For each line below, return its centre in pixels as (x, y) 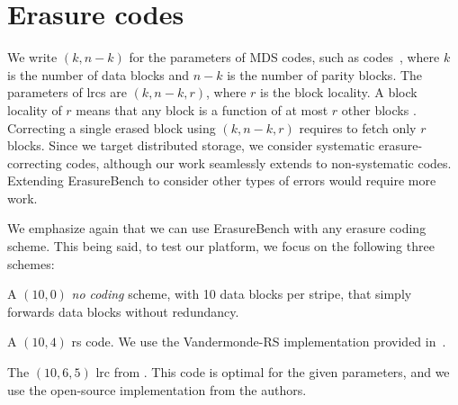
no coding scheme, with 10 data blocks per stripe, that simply (242, 294)
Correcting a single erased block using (112, 127)
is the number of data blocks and (99, 74)
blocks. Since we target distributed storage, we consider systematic (191, 145)
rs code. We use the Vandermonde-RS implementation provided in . (259, 342)
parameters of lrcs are (67, 92)
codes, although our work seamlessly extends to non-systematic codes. (259, 162)
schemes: (31, 263)
